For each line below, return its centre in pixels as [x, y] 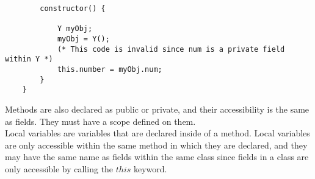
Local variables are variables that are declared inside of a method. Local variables [157, 133]
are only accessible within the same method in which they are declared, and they [156, 145]
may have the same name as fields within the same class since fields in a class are [157, 157]
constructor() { [73, 9]
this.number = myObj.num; [110, 69]
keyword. [150, 168]
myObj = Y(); [83, 39]
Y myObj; [75, 29]
